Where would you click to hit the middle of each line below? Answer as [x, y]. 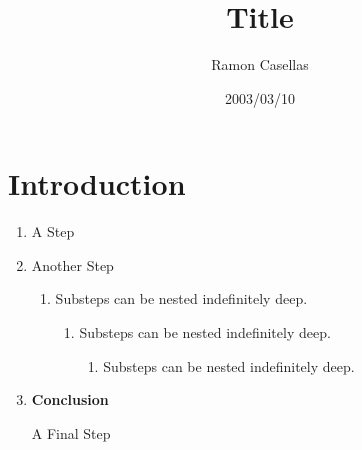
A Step [53, 231]
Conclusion [70, 399]
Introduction [97, 183]
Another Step [72, 264]
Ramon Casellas [260, 64]
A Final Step [71, 432]
